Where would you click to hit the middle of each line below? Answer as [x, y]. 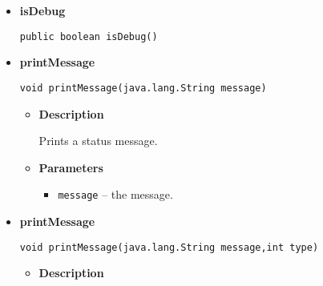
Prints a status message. [98, 141]
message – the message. [115, 194]
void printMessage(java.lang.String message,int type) [169, 247]
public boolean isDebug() [89, 36]
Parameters [71, 167]
